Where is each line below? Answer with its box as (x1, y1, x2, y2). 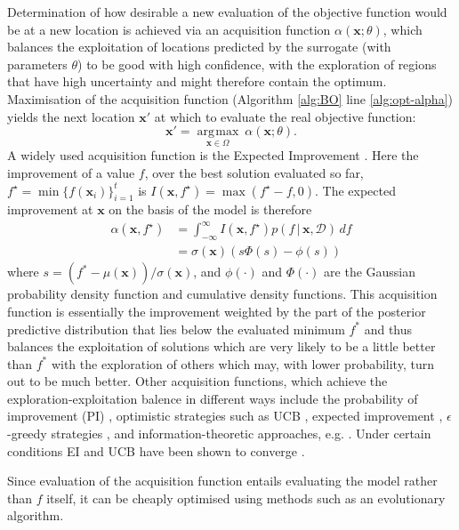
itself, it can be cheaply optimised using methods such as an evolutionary (46, 488, 446, 507)
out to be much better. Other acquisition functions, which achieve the (7, 372, 388, 390)
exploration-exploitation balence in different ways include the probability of (7, 389, 418, 407)
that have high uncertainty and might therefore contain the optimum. (7, 72, 387, 91)
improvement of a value (7, 163, 135, 181)
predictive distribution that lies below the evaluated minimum (7, 319, 345, 338)
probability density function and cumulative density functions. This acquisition (7, 285, 438, 303)
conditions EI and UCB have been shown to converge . (7, 441, 305, 460)
